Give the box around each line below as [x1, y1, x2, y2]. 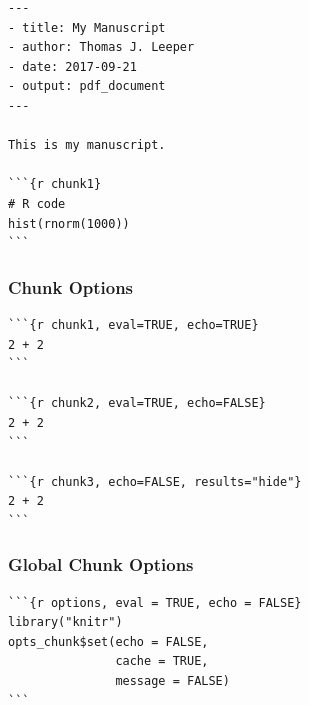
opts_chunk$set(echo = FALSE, [8, 634, 209, 649]
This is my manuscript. [8, 138, 166, 153]
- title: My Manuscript [8, 20, 166, 35]
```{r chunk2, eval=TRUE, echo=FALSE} [8, 396, 266, 411]
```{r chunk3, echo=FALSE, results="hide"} [8, 474, 302, 489]
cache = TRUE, [115, 654, 209, 669]
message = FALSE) [115, 674, 230, 689]
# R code [8, 196, 66, 211]
